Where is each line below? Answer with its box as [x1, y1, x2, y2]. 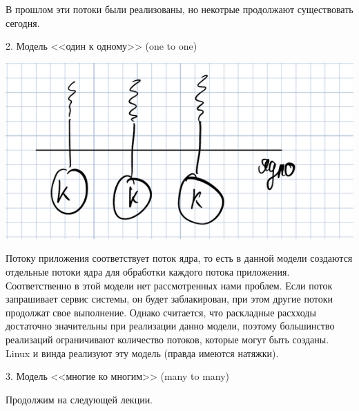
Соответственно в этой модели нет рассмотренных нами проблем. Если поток [6, 278, 333, 292]
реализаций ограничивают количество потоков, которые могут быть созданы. [6, 332, 329, 346]
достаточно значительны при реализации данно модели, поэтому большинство [6, 318, 335, 333]
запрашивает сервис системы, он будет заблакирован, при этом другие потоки [6, 291, 333, 306]
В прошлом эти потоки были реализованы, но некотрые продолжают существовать [6, 2, 353, 16]
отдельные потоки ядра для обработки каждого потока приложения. [6, 264, 290, 278]
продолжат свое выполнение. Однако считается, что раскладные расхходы [6, 305, 316, 319]
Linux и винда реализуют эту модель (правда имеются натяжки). [6, 345, 279, 360]
